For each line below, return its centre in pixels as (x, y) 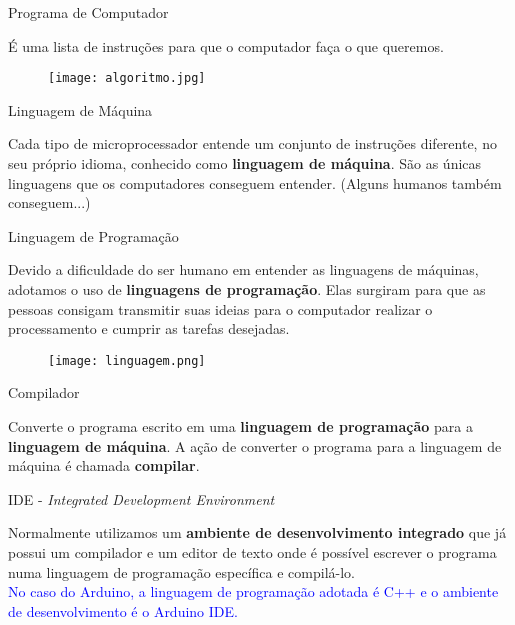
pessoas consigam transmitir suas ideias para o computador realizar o (220, 308)
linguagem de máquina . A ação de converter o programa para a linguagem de (255, 445)
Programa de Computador (88, 12)
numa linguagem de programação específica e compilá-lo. (182, 571)
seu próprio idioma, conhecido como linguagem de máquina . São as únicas (245, 163)
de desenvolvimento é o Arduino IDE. (123, 610)
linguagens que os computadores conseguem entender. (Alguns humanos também (255, 182)
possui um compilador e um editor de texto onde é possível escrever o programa (252, 552)
